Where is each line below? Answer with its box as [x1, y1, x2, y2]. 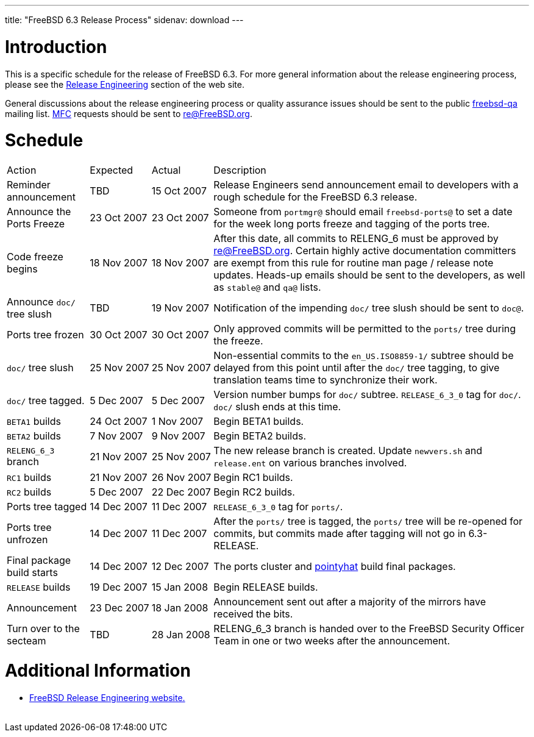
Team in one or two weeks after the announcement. [213, 635, 450, 647]
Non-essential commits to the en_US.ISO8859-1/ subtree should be [213, 349, 514, 361]
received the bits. [213, 608, 293, 620]
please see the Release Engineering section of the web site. [5, 79, 244, 90]
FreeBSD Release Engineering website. [29, 692, 185, 703]
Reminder [7, 179, 51, 191]
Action [7, 164, 37, 176]
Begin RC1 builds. [213, 471, 293, 483]
